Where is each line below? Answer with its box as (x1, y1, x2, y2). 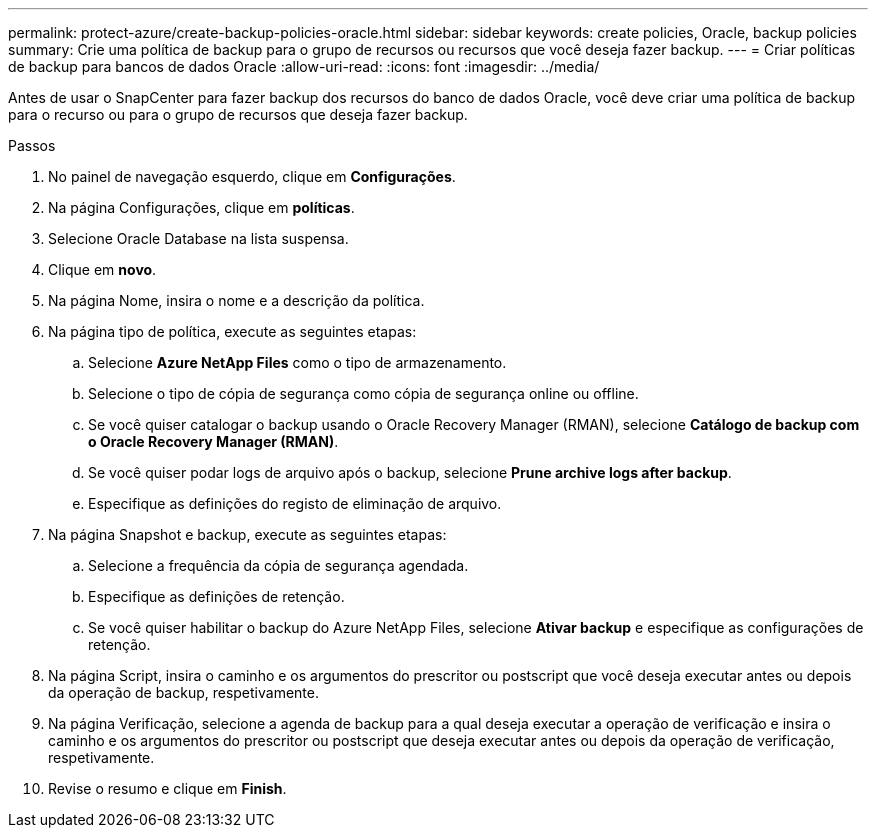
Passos (8, 137, 56, 154)
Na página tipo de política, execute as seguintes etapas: (48, 323, 417, 340)
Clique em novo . (48, 261, 157, 278)
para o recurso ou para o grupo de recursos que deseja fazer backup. (8, 106, 468, 123)
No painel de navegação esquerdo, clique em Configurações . (48, 168, 456, 185)
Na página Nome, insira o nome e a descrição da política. (48, 292, 425, 309)
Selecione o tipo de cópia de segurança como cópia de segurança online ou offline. (88, 385, 639, 402)
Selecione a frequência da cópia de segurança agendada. (88, 557, 469, 574)
